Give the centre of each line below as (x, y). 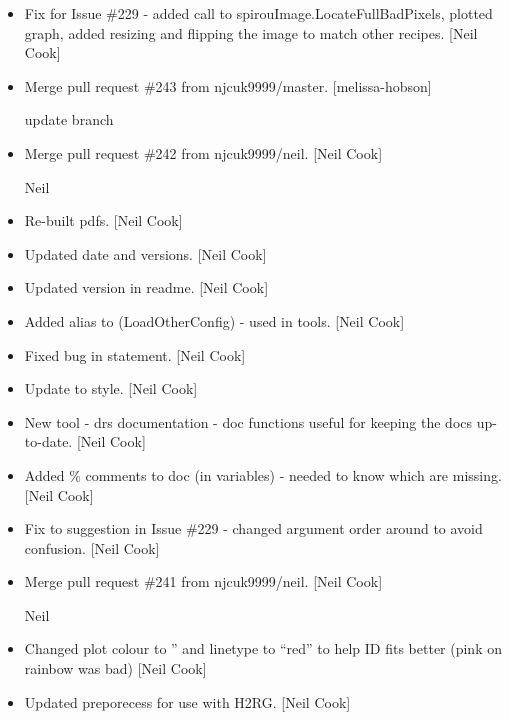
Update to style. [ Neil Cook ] (111, 388)
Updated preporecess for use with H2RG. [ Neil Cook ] (187, 701)
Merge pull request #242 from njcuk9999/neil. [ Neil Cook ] (203, 152)
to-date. (48, 441)
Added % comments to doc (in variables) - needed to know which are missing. (263, 474)
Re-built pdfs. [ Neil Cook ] (103, 220)
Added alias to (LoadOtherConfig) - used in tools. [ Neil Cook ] (214, 320)
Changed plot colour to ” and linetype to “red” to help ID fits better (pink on (263, 648)
